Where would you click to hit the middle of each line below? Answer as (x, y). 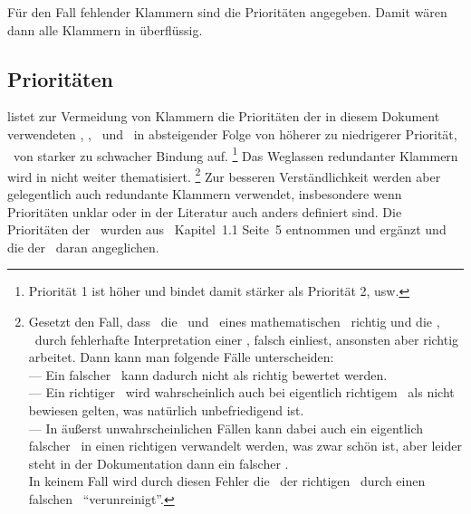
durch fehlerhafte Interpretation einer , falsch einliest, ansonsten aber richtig (247, 339)
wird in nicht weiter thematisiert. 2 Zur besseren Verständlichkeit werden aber (224, 175)
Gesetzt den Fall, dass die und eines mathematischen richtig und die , (234, 322)
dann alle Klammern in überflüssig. (105, 29)
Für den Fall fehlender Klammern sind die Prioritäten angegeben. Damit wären (227, 12)
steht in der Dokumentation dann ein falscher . (159, 463)
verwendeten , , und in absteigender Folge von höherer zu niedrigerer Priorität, (232, 133)
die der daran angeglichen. (83, 247)
